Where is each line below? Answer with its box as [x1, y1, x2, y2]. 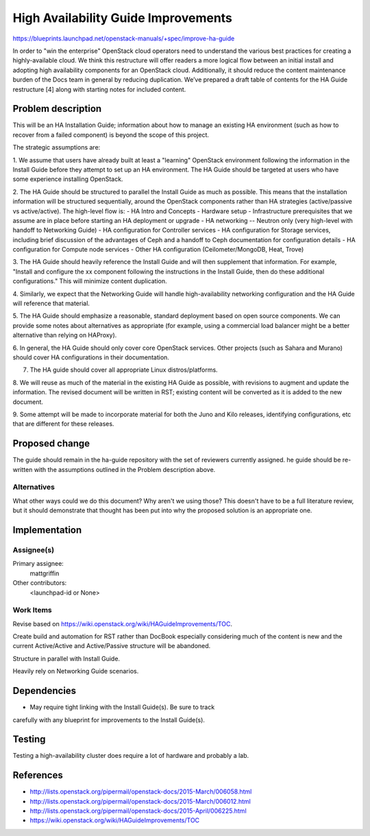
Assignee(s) [12, 545, 55, 555]
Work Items [12, 606, 52, 615]
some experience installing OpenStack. [12, 175, 123, 183]
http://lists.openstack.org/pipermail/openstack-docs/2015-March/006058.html [29, 787, 252, 796]
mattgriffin [29, 569, 60, 577]
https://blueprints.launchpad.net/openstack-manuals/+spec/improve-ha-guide [12, 34, 235, 43]
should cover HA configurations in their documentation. [12, 353, 169, 361]
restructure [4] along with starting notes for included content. [12, 85, 186, 93]
